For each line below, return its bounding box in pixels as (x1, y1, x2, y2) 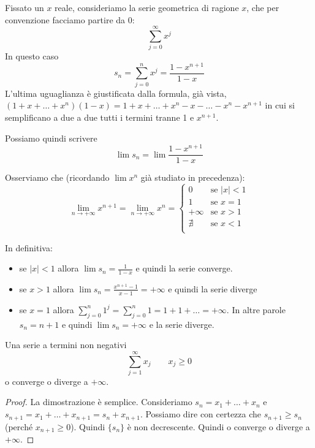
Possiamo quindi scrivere (5, 131, 97, 144)
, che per (246, 1, 279, 13)
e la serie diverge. (149, 317, 214, 330)
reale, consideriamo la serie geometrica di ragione (55, 1, 239, 13)
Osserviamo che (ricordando (5, 171, 110, 184)
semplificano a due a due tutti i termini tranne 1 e (5, 110, 194, 123)
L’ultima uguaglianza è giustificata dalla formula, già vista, (5, 86, 227, 99)
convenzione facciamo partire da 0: (5, 13, 135, 26)
